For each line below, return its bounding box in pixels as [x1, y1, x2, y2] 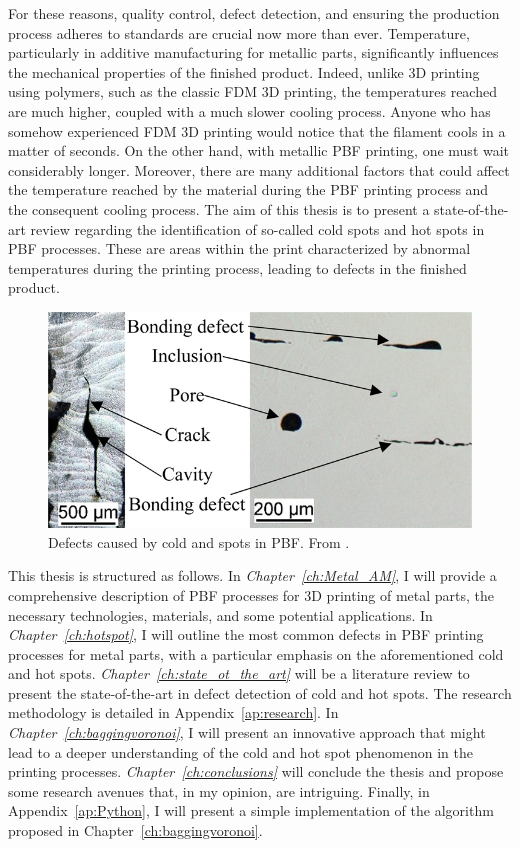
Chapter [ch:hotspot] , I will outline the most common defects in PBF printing [8, 624, 484, 645]
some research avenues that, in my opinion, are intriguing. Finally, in [8, 780, 430, 801]
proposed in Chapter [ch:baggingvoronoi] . [8, 820, 263, 841]
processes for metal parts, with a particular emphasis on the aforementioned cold [8, 643, 504, 664]
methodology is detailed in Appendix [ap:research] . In [8, 702, 339, 723]
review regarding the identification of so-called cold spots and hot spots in [30, 218, 485, 239]
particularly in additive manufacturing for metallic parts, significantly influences [8, 42, 499, 63]
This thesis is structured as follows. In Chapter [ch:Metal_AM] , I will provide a [8, 565, 497, 586]
